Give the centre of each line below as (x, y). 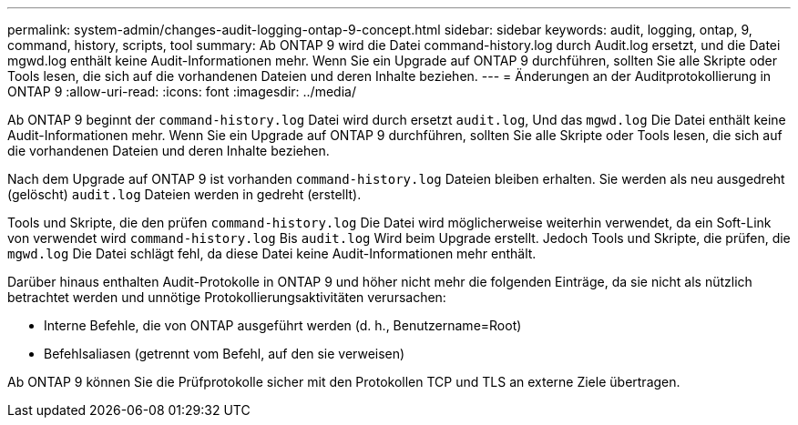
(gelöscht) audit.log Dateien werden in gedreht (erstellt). (184, 194)
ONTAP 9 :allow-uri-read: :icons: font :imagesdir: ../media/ (182, 91)
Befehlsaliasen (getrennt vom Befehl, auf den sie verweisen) (225, 354)
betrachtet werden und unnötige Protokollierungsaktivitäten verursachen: (227, 297)
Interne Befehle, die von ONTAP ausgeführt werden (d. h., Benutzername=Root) (283, 325)
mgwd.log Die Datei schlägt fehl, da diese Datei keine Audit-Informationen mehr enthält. (272, 253)
